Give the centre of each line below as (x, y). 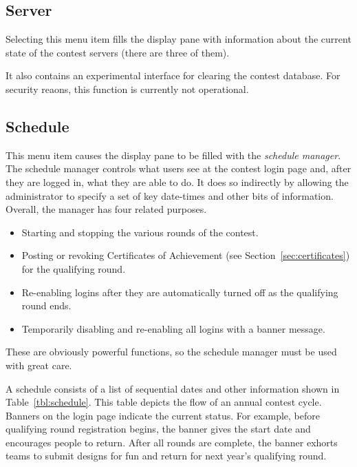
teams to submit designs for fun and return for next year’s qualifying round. (166, 456)
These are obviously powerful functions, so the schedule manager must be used (171, 352)
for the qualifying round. (74, 268)
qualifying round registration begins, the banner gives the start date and (158, 429)
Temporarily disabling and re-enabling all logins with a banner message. (173, 328)
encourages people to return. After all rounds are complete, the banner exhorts (172, 442)
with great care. (39, 365)
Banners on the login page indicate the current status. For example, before (163, 415)
